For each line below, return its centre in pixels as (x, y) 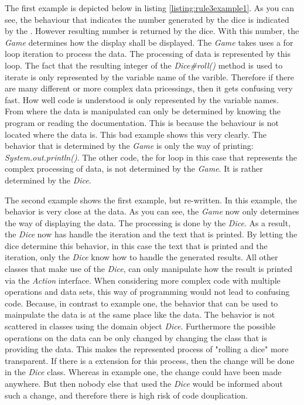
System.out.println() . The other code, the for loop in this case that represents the (151, 157)
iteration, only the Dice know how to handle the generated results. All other (141, 257)
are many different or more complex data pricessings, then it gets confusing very (149, 88)
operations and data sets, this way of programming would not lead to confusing (147, 292)
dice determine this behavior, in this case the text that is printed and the (136, 245)
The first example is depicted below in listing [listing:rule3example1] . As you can (149, 8)
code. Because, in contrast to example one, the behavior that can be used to (141, 303)
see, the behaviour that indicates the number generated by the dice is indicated (147, 19)
